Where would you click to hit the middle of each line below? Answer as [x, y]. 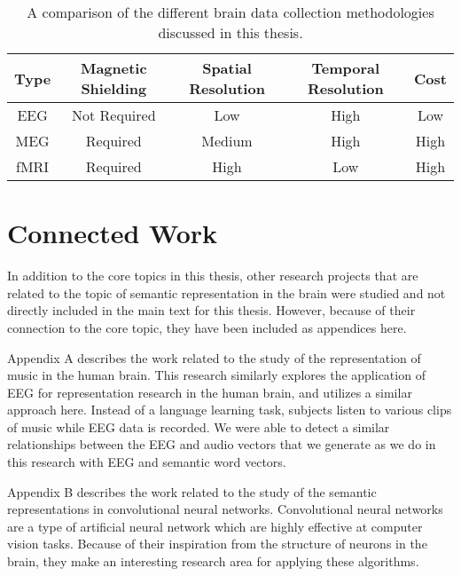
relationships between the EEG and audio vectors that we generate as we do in [222, 444]
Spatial [227, 68]
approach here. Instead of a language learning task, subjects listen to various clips [230, 410]
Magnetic [113, 68]
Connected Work [113, 233]
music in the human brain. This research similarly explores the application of [216, 375]
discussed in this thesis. [230, 32]
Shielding [114, 88]
